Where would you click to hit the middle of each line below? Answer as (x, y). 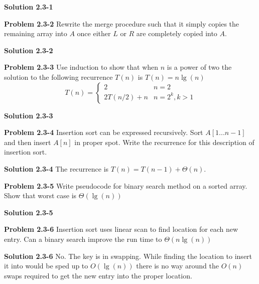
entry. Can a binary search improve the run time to (83, 239)
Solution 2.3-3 (29, 115)
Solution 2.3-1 (29, 7)
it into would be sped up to (46, 266)
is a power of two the (199, 67)
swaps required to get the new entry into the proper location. (98, 275)
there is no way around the (177, 266)
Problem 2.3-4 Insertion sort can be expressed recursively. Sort (104, 132)
